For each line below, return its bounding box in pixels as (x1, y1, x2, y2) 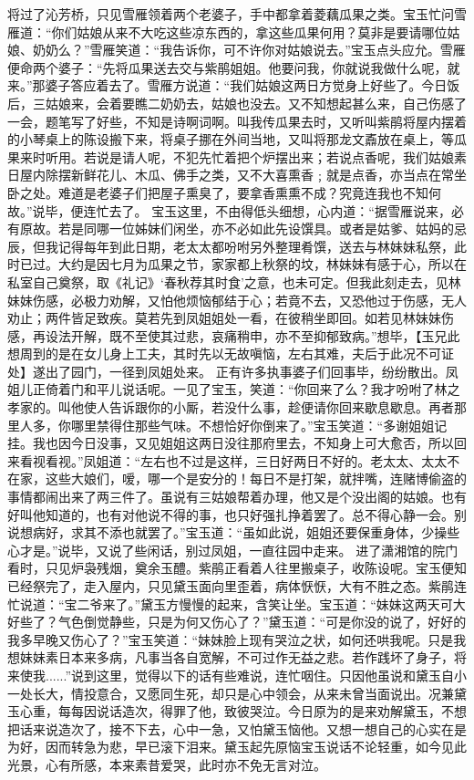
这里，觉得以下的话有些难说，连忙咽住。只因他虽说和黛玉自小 (97, 665, 468, 684)
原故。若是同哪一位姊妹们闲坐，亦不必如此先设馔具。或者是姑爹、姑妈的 (19, 219, 454, 238)
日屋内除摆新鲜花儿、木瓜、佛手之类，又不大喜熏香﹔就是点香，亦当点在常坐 (7, 165, 467, 184)
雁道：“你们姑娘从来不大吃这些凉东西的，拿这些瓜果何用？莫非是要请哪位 (7, 22, 448, 41)
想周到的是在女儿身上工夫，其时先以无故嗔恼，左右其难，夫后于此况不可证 (7, 344, 454, 363)
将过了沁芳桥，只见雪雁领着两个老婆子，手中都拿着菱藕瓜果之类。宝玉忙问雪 (7, 5, 467, 23)
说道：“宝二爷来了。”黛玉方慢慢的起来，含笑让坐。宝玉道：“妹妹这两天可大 (19, 594, 466, 613)
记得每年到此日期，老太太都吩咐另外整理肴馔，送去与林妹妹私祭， (57, 236, 454, 255)
